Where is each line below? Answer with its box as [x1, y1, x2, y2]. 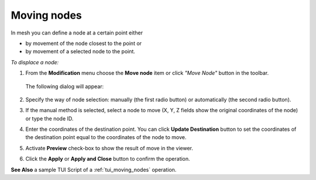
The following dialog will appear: [25, 82, 104, 90]
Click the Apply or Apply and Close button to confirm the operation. [25, 155, 190, 162]
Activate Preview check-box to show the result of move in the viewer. [25, 144, 193, 151]
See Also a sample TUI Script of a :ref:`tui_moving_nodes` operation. [11, 166, 177, 173]
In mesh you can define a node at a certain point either [11, 29, 143, 36]
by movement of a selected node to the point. [25, 48, 136, 55]
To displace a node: [11, 58, 59, 65]
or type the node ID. [25, 115, 74, 122]
